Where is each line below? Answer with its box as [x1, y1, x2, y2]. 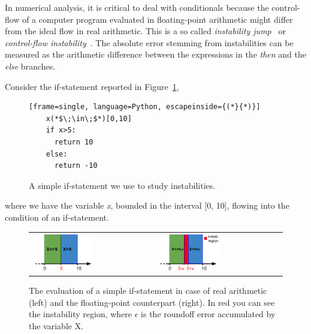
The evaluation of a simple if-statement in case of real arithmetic [29, 284, 267, 297]
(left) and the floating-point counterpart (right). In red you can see [29, 296, 275, 308]
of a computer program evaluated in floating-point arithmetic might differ [22, 13, 293, 25]
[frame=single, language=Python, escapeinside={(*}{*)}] [29, 103, 261, 112]
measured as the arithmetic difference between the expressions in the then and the [5, 48, 306, 61]
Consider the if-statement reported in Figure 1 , [5, 80, 179, 92]
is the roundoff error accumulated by [141, 308, 276, 320]
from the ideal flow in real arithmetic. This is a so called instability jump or [5, 25, 286, 37]
